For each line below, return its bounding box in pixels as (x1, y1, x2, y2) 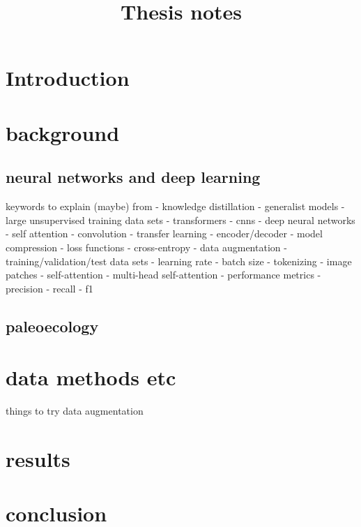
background (6, 118, 120, 147)
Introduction (6, 64, 130, 92)
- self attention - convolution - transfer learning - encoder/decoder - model (6, 226, 323, 241)
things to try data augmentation (6, 403, 144, 418)
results (6, 444, 70, 473)
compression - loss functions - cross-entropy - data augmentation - (6, 239, 287, 254)
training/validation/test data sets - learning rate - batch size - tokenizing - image (6, 253, 352, 268)
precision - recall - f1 (6, 281, 93, 295)
